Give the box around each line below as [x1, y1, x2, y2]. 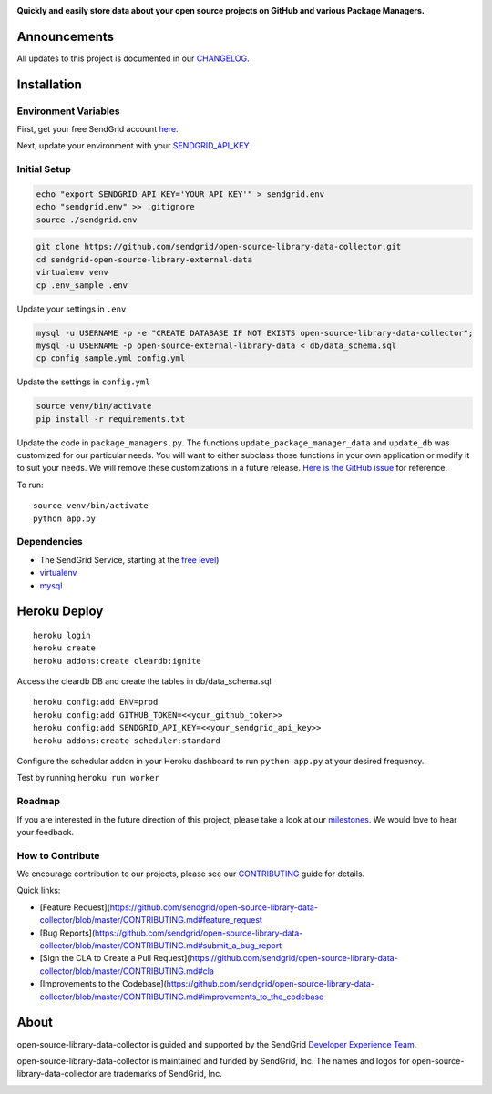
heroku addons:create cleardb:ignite [33, 656, 202, 666]
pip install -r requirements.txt [36, 414, 186, 424]
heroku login [33, 629, 91, 640]
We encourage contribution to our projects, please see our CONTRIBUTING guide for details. [16, 868, 365, 879]
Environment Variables [16, 105, 120, 118]
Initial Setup [16, 163, 72, 176]
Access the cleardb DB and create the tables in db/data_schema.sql [16, 676, 272, 687]
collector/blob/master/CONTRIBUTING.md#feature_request [39, 915, 263, 925]
